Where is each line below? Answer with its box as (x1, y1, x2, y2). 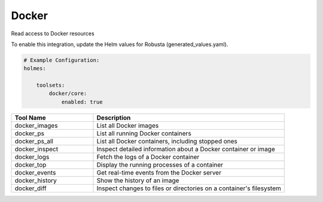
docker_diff (14, 184, 47, 192)
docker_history (14, 176, 57, 185)
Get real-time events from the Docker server (96, 168, 221, 176)
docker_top (14, 160, 47, 169)
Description (96, 114, 131, 122)
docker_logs (14, 152, 50, 161)
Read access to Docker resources (11, 30, 95, 37)
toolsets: (36, 82, 65, 89)
